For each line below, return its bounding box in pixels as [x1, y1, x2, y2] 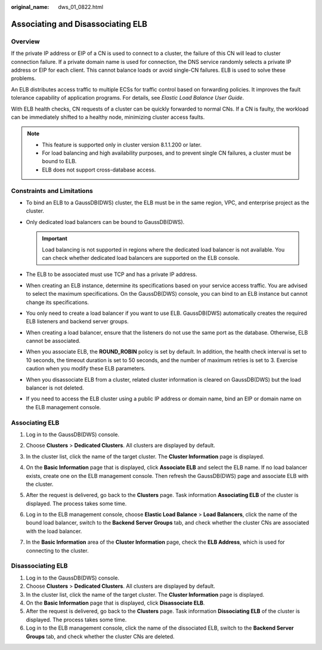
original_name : [11, 4, 49, 10]
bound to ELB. [42, 158, 77, 165]
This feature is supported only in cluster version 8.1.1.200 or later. [42, 141, 202, 148]
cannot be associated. [26, 338, 80, 345]
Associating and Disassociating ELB [11, 19, 147, 29]
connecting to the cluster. [26, 547, 89, 554]
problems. [11, 75, 36, 82]
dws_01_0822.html [58, 4, 104, 10]
